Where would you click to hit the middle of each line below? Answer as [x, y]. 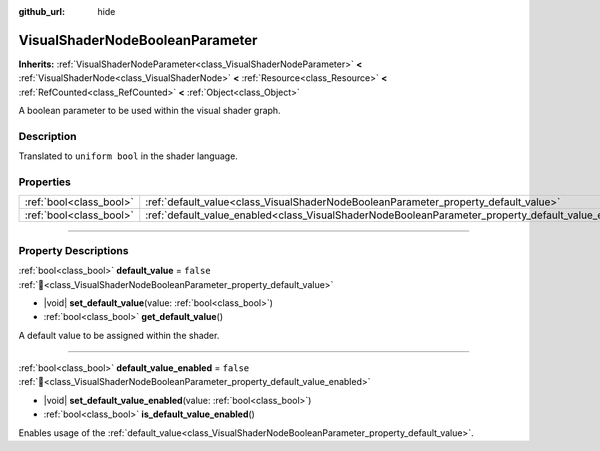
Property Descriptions [73, 250]
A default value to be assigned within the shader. [119, 335]
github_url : [41, 11]
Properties [45, 182]
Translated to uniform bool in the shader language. [128, 156]
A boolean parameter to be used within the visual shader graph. [149, 111]
